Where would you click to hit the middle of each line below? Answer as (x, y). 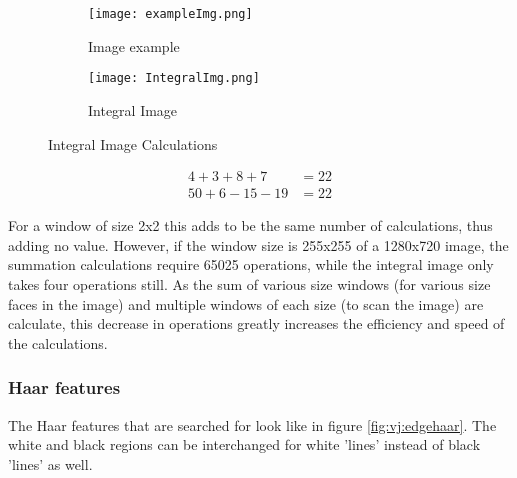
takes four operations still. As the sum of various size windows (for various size (249, 283)
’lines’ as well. (50, 463)
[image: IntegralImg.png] (174, 78)
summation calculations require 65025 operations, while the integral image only (251, 264)
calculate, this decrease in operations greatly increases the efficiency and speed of (256, 323)
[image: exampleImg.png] (170, 14)
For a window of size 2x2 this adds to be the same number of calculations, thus (250, 225)
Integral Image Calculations (133, 143)
